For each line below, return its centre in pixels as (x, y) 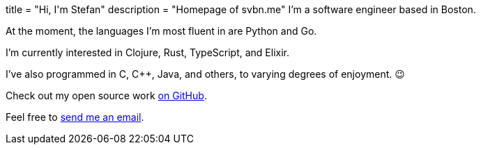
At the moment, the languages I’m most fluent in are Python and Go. (161, 31)
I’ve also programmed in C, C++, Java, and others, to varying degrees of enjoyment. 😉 (205, 74)
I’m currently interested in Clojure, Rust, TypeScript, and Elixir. (148, 52)
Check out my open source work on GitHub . (106, 95)
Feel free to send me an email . (75, 117)
